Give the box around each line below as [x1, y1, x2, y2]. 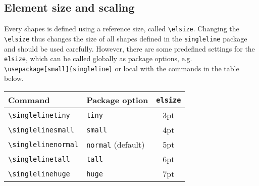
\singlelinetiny [8, 111, 70, 119]
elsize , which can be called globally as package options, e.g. [4, 53, 192, 64]
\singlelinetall [8, 155, 70, 163]
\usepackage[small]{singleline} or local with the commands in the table [4, 63, 239, 73]
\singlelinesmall [8, 125, 74, 134]
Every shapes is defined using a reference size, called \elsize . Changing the [4, 23, 239, 34]
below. [4, 73, 24, 83]
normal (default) [86, 138, 145, 151]
